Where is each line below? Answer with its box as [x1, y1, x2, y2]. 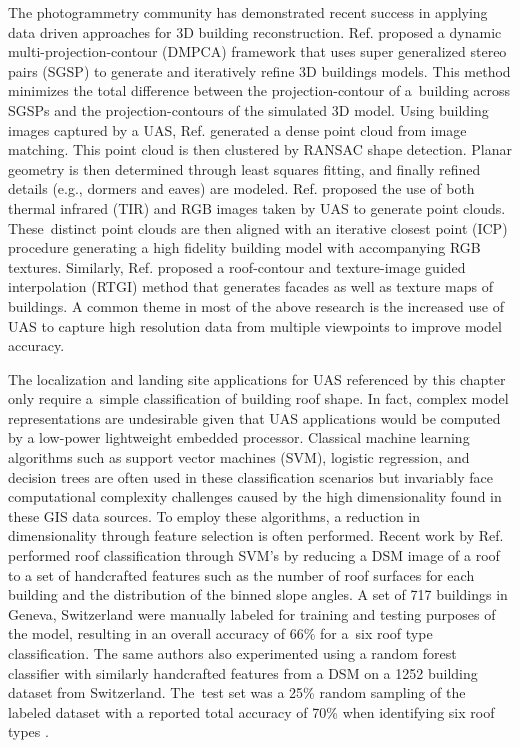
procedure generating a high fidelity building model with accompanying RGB [8, 237, 481, 258]
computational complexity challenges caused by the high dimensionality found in [8, 486, 502, 507]
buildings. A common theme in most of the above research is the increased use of [8, 295, 504, 316]
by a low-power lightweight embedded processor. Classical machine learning [8, 427, 470, 448]
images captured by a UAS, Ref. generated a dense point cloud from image [8, 119, 467, 140]
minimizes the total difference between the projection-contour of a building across [8, 80, 511, 101]
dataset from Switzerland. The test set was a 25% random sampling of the [8, 682, 466, 703]
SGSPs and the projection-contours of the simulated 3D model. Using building [8, 99, 489, 120]
